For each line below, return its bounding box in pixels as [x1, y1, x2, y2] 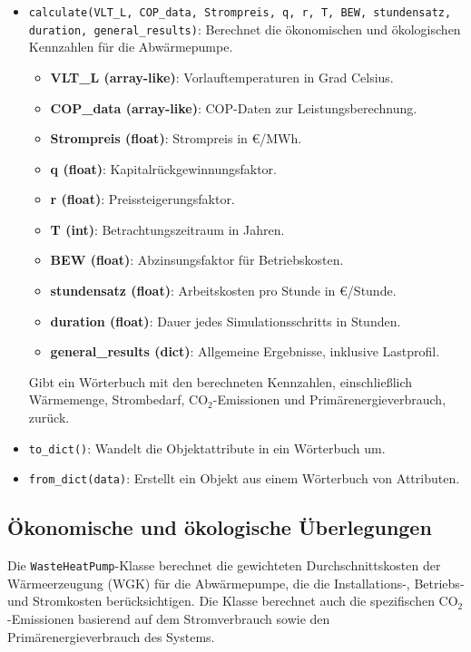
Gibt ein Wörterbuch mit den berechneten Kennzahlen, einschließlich [28, 372, 413, 391]
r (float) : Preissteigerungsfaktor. [50, 190, 235, 209]
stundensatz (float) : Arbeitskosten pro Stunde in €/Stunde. [50, 281, 397, 300]
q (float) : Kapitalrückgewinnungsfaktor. [50, 159, 277, 178]
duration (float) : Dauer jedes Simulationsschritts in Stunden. [50, 311, 401, 330]
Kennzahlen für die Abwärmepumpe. [28, 37, 233, 56]
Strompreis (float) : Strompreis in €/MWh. [50, 129, 302, 148]
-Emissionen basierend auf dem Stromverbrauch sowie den [7, 608, 330, 628]
